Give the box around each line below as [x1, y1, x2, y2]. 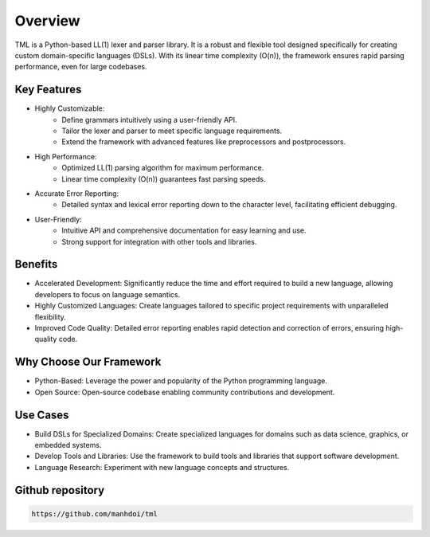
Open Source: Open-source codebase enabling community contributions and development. [34, 387, 335, 397]
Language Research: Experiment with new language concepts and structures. [34, 462, 290, 472]
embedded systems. [34, 440, 102, 449]
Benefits [14, 257, 58, 271]
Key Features [14, 83, 82, 96]
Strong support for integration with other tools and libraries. [61, 237, 257, 246]
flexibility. [34, 312, 67, 322]
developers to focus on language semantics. [34, 289, 181, 299]
